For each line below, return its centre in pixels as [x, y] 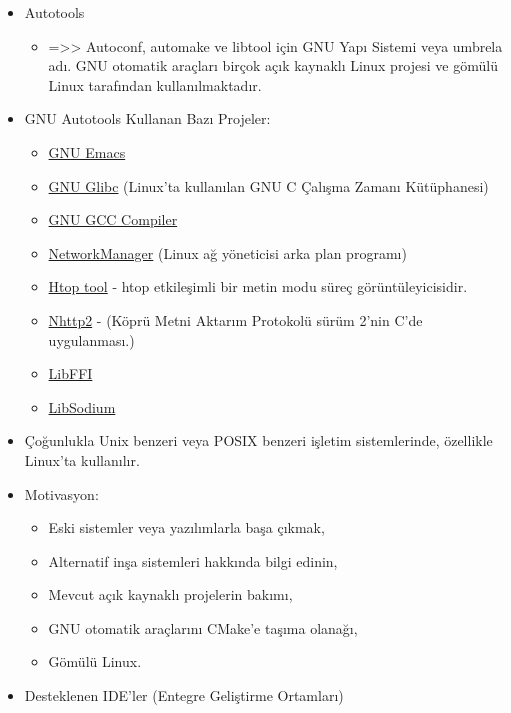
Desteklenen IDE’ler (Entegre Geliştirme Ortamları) [184, 695]
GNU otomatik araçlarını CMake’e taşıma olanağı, [203, 627]
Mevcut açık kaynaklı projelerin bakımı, [170, 594]
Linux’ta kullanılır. [82, 459]
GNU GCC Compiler [113, 219]
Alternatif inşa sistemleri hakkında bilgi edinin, [193, 560]
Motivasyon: [61, 493]
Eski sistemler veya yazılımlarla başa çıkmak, [186, 527]
